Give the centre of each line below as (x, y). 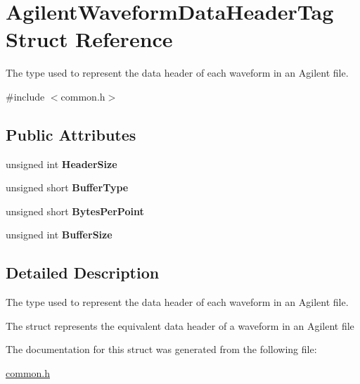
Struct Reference (89, 39)
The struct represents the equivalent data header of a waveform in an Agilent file (180, 325)
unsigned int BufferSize (59, 235)
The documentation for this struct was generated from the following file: (161, 349)
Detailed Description (83, 273)
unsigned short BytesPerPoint (75, 211)
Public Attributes (71, 134)
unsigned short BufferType (67, 187)
